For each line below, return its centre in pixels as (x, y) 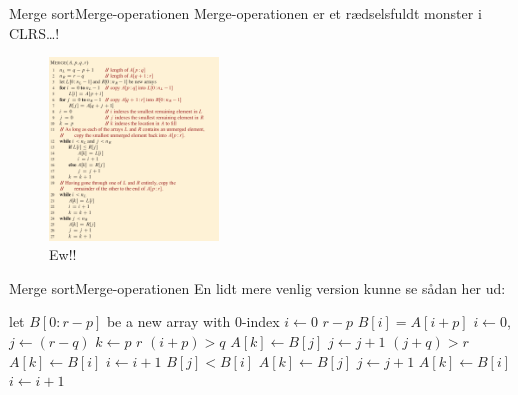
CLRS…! (34, 32)
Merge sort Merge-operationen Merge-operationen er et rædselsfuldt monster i (245, 13)
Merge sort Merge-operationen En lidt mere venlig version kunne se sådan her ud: (257, 287)
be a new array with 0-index (193, 321)
